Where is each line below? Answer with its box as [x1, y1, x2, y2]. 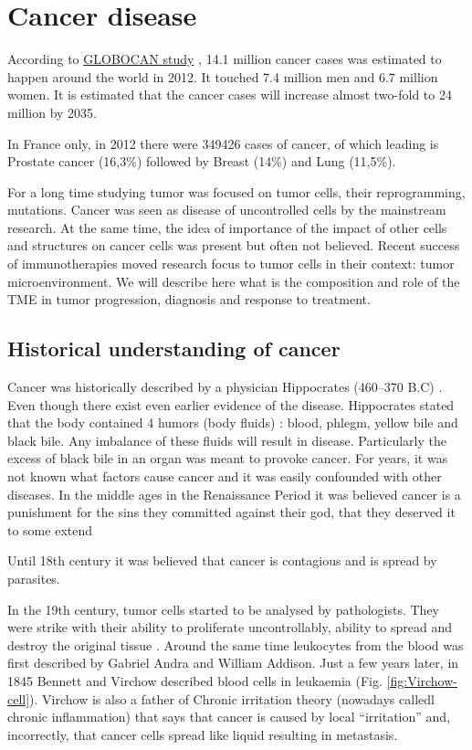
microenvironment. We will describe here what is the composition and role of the [7, 271, 460, 290]
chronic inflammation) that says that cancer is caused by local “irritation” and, [7, 707, 451, 726]
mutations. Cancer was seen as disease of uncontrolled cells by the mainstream [7, 200, 446, 219]
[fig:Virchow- [386, 671, 457, 690]
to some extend [7, 520, 93, 539]
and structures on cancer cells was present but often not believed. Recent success [7, 236, 460, 255]
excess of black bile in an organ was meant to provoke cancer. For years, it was [7, 449, 448, 468]
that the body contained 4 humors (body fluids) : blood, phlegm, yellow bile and [7, 413, 458, 432]
